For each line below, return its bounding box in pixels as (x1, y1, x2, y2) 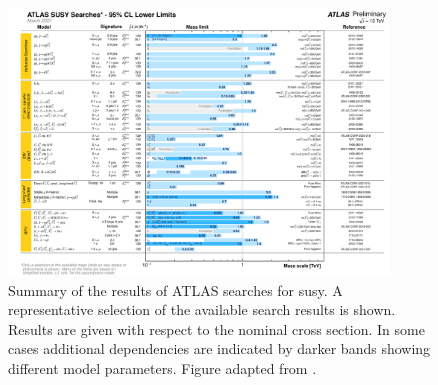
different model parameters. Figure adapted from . (8, 357, 317, 378)
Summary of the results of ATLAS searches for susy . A (8, 279, 343, 300)
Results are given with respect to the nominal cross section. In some (8, 318, 425, 339)
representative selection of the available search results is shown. (8, 299, 396, 320)
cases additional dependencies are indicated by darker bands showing (8, 338, 431, 359)
